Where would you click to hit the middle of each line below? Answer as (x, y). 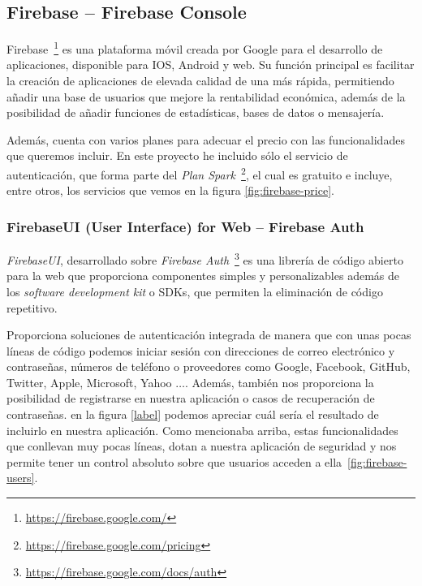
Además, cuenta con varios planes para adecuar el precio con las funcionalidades (206, 139)
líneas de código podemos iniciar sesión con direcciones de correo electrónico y (201, 350)
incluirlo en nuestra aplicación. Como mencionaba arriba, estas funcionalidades (202, 430)
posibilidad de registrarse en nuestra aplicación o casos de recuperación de (191, 398)
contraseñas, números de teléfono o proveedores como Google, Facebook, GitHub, (209, 366)
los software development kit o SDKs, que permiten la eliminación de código (195, 291)
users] (21, 478)
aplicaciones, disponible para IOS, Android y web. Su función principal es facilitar (211, 65)
